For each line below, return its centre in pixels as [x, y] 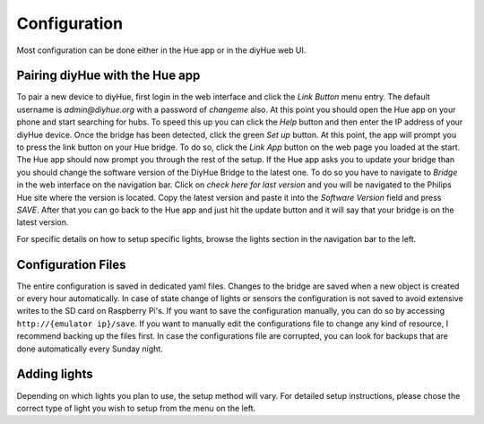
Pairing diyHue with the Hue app [108, 76]
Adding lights [55, 374]
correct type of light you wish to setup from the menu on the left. [136, 408]
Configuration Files [71, 264]
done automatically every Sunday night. [90, 349]
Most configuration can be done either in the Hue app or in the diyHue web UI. [161, 50]
